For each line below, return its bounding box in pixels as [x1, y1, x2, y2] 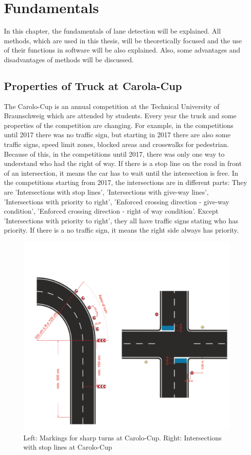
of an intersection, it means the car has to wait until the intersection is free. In [4, 167, 238, 178]
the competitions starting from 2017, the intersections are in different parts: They [4, 177, 247, 187]
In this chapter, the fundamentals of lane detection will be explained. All [4, 26, 221, 36]
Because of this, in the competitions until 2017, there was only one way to [4, 148, 225, 159]
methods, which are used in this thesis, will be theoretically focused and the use [4, 35, 242, 45]
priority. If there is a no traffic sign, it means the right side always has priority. [4, 225, 239, 235]
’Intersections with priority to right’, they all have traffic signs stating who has [4, 215, 238, 225]
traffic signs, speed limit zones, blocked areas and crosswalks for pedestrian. [4, 139, 229, 149]
